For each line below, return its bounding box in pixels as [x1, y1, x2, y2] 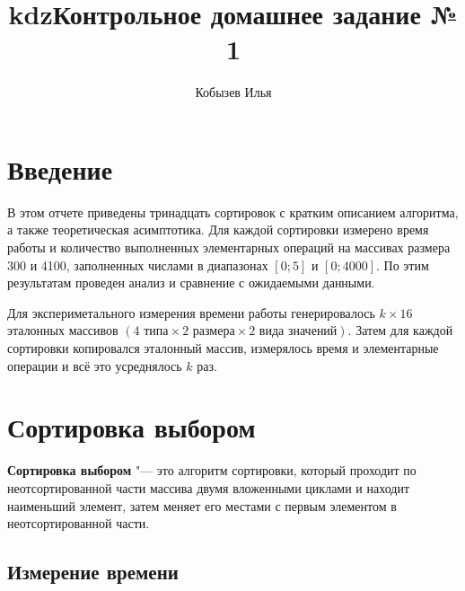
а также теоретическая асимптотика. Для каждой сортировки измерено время [7, 220, 429, 239]
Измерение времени [7, 558, 179, 586]
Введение [7, 150, 113, 187]
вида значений [259, 325, 338, 339]
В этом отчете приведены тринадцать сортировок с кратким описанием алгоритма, [7, 202, 459, 221]
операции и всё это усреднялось [7, 356, 182, 375]
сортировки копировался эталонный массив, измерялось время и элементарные [7, 339, 439, 357]
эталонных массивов [7, 321, 118, 340]
